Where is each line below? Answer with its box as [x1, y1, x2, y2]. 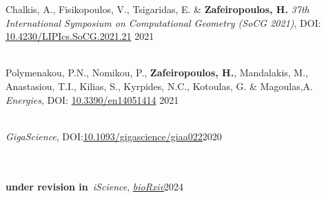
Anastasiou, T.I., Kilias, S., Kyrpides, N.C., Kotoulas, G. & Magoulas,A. [6, 78, 313, 93]
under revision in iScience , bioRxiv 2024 [6, 179, 184, 193]
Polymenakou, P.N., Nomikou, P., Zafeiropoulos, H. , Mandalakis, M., [6, 65, 308, 80]
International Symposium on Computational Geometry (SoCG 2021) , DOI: [6, 15, 321, 30]
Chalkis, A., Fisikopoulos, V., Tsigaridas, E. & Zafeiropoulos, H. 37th [6, 2, 309, 16]
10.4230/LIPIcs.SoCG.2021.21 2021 [6, 29, 154, 43]
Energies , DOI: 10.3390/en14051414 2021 [6, 92, 179, 107]
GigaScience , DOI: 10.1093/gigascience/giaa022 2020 [6, 129, 222, 143]
